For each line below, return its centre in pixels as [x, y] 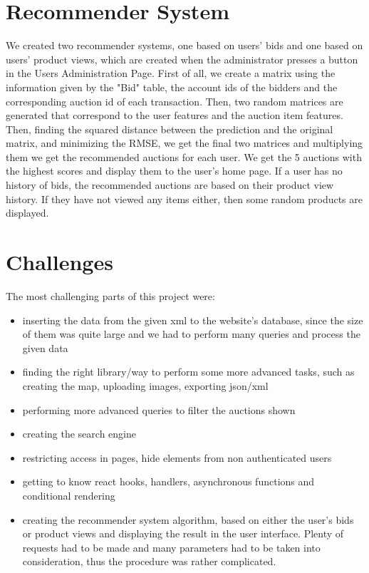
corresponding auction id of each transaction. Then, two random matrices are [175, 101]
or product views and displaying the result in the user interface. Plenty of [183, 533]
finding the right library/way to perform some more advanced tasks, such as [188, 372]
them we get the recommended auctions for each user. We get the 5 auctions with [184, 156]
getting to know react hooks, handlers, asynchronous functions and [168, 481]
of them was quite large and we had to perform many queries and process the [191, 334]
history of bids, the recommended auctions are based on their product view [170, 185]
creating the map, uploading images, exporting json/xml [145, 385]
